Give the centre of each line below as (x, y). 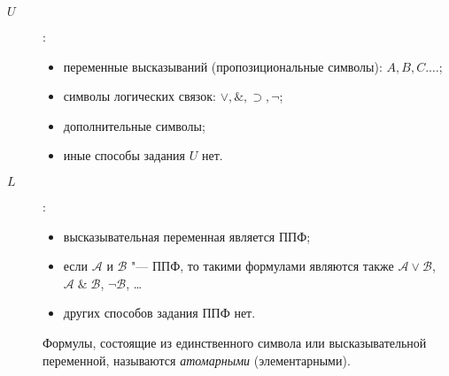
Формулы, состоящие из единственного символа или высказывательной (235, 342)
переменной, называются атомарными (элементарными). (197, 360)
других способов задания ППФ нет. (159, 313)
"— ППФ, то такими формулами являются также (263, 266)
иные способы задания (124, 155)
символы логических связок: (139, 96)
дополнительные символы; (134, 125)
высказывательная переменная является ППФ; (187, 236)
